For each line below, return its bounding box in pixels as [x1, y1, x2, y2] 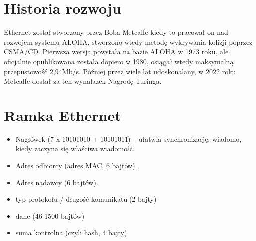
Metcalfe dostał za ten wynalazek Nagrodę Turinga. [4, 76, 162, 86]
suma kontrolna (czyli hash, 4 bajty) [15, 227, 127, 238]
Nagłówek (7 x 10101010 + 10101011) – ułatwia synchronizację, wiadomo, [15, 133, 242, 144]
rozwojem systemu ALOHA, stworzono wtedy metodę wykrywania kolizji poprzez [4, 36, 253, 47]
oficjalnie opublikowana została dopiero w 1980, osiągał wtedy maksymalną [4, 56, 234, 66]
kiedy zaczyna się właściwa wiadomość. [15, 143, 135, 154]
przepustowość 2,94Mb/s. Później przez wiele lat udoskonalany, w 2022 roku [4, 66, 236, 76]
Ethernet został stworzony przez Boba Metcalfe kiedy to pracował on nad [4, 27, 228, 37]
